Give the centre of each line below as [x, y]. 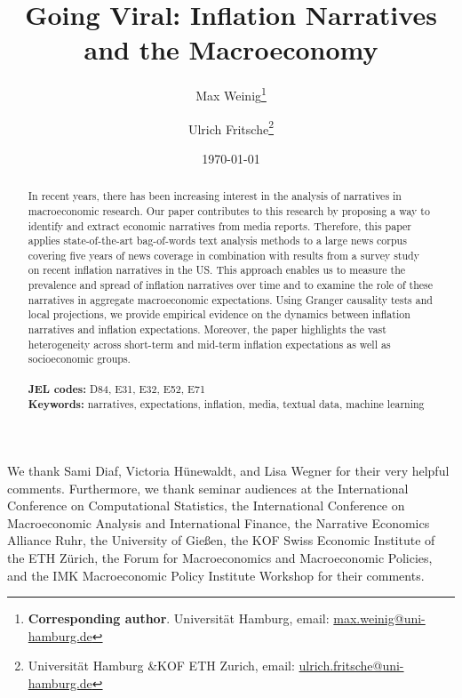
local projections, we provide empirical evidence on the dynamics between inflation [219, 314]
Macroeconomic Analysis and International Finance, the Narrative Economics [219, 522]
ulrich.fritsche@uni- [351, 666]
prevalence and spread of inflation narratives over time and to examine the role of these [230, 285]
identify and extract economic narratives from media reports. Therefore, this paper [220, 225]
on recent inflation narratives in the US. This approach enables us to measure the [217, 270]
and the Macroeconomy [231, 49]
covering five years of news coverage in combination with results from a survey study [223, 255]
